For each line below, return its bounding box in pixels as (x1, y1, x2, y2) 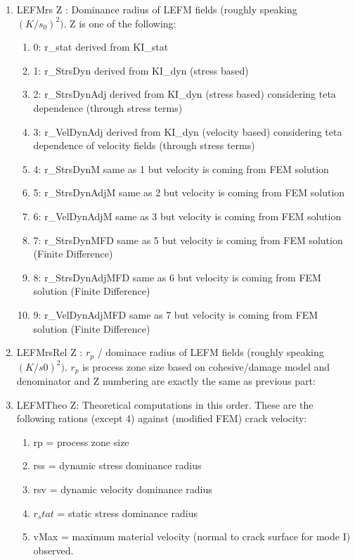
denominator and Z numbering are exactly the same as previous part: (16, 374, 316, 388)
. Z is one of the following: (63, 15, 176, 30)
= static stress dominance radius (57, 505, 198, 520)
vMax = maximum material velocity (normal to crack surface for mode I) (33, 529, 351, 544)
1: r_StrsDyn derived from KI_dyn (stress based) (33, 63, 249, 77)
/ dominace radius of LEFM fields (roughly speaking (97, 345, 324, 359)
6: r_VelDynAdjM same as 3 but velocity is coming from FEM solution (33, 208, 342, 223)
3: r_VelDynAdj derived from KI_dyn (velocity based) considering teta (33, 124, 342, 139)
